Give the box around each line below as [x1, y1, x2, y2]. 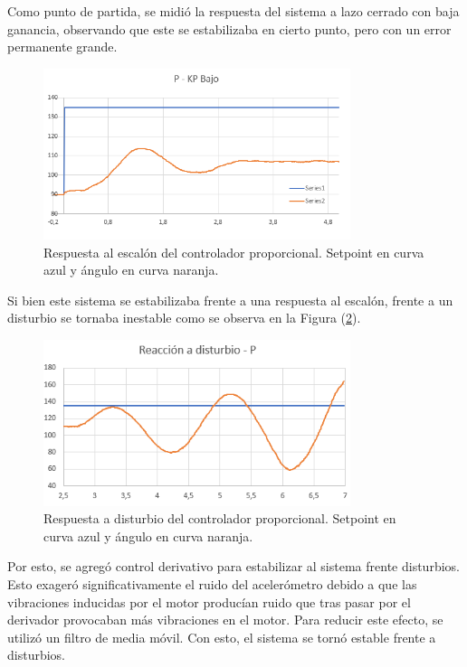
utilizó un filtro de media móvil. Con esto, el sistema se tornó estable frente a [7, 627, 436, 646]
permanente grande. [7, 37, 118, 56]
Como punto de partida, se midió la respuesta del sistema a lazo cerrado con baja [7, 2, 460, 20]
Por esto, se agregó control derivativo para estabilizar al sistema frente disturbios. [7, 557, 460, 576]
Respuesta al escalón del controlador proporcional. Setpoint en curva [43, 242, 424, 261]
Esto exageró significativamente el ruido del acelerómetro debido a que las [7, 574, 417, 593]
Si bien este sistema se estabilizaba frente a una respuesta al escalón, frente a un [7, 290, 453, 309]
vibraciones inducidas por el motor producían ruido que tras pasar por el [7, 592, 411, 611]
